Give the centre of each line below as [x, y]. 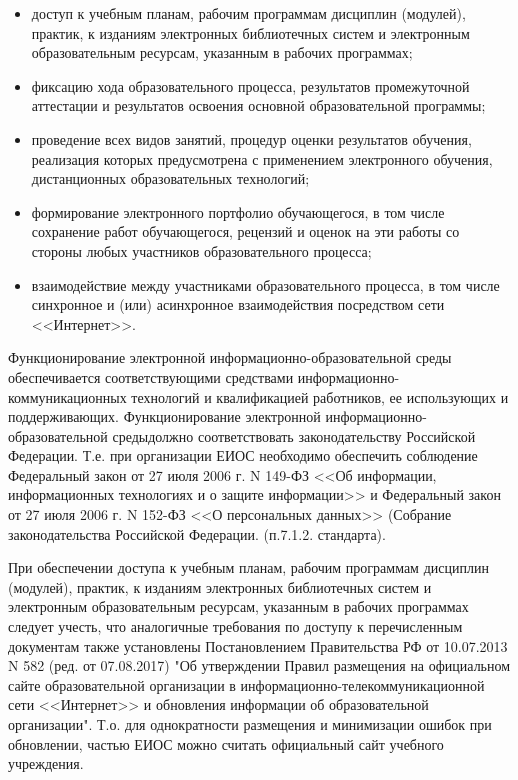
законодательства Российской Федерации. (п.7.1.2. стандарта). [197, 533]
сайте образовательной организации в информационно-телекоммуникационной [246, 684]
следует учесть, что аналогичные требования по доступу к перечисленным [235, 626]
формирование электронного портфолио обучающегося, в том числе [238, 211]
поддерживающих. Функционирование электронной [164, 416]
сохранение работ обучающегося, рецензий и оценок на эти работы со [245, 231]
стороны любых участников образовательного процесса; [201, 250]
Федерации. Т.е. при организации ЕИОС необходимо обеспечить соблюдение [243, 455]
